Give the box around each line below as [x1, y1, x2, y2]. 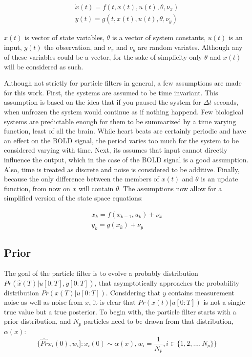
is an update [201, 174, 238, 184]
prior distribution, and [4, 316, 71, 326]
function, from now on [4, 183, 70, 193]
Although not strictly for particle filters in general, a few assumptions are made [4, 78, 242, 88]
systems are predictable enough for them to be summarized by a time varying [4, 116, 236, 126]
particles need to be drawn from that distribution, [84, 316, 233, 326]
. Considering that [105, 287, 161, 297]
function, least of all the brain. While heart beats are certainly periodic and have [4, 126, 246, 136]
